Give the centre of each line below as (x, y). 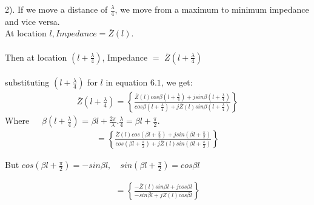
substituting (27, 82)
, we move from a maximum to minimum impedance (212, 9)
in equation (127, 82)
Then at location (36, 57)
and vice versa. (32, 21)
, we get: (177, 82)
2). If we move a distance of (56, 9)
